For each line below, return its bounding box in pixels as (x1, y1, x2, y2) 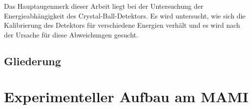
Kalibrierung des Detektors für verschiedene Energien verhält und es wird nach (4, 20, 240, 30)
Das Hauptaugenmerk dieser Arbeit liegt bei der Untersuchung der (4, 1, 204, 11)
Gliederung (4, 53, 61, 68)
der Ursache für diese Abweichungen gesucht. (4, 29, 138, 39)
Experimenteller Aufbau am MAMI (4, 87, 249, 107)
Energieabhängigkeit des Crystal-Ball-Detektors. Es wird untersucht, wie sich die (4, 10, 246, 20)
